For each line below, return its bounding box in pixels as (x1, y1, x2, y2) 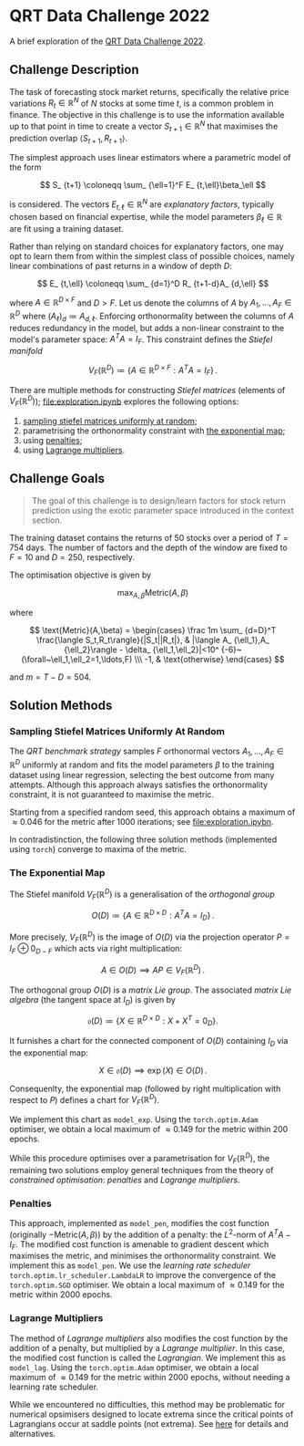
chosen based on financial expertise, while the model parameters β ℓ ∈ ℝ (9, 211, 283, 224)
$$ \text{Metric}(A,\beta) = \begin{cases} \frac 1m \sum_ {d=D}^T (29, 624, 277, 635)
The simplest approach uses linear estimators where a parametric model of (9, 152, 291, 163)
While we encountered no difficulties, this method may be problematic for (9, 1399, 285, 1410)
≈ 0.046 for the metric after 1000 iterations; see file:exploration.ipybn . (12, 816, 275, 827)
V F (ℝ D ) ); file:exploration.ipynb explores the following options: (9, 394, 239, 409)
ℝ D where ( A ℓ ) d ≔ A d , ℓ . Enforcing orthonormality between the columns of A (9, 309, 294, 324)
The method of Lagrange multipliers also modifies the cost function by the (9, 1333, 289, 1344)
